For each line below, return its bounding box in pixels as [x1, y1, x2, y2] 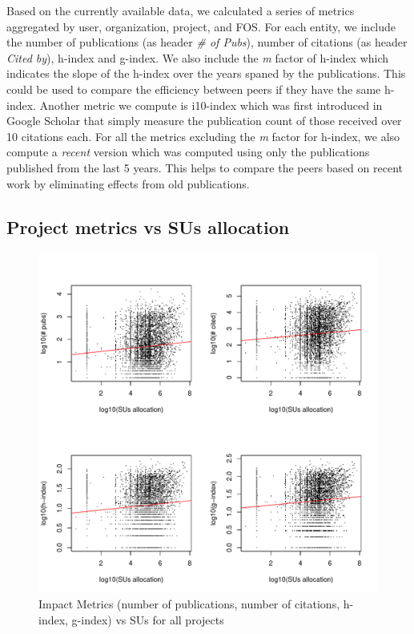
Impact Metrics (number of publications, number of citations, [38, 595, 340, 612]
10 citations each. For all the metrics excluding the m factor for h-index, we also [6, 127, 400, 144]
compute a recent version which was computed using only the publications [6, 143, 370, 160]
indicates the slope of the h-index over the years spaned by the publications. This [6, 65, 406, 82]
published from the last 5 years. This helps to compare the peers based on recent [6, 159, 403, 176]
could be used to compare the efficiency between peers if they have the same [6, 80, 381, 97]
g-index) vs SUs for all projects [71, 611, 224, 628]
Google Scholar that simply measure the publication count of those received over [6, 112, 402, 129]
